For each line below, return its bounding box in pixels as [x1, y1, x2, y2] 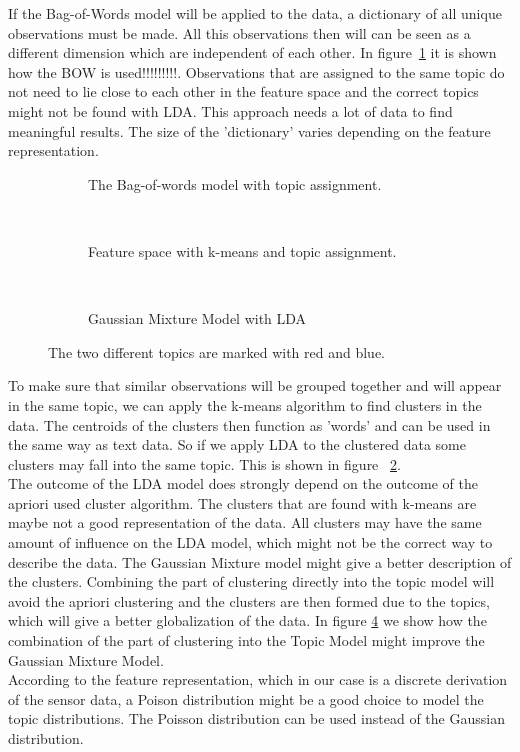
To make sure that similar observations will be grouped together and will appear [8, 375, 502, 396]
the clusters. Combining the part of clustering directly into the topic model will [8, 571, 495, 592]
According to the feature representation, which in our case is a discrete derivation [8, 669, 508, 690]
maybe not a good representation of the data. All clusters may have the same [8, 512, 482, 533]
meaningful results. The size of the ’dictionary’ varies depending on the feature [8, 120, 491, 141]
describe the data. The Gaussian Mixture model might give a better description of [8, 551, 512, 572]
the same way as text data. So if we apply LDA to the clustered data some [8, 434, 466, 455]
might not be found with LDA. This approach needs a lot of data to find [8, 100, 453, 121]
